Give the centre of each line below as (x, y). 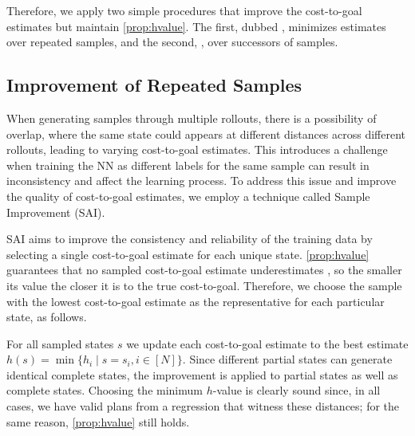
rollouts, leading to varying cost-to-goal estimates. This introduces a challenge (197, 149)
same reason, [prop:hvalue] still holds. (98, 421)
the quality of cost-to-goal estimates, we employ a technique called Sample (188, 196)
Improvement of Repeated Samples (154, 85)
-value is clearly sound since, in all (296, 390)
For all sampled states (60, 343)
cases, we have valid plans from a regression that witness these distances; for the (203, 406)
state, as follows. (47, 317)
